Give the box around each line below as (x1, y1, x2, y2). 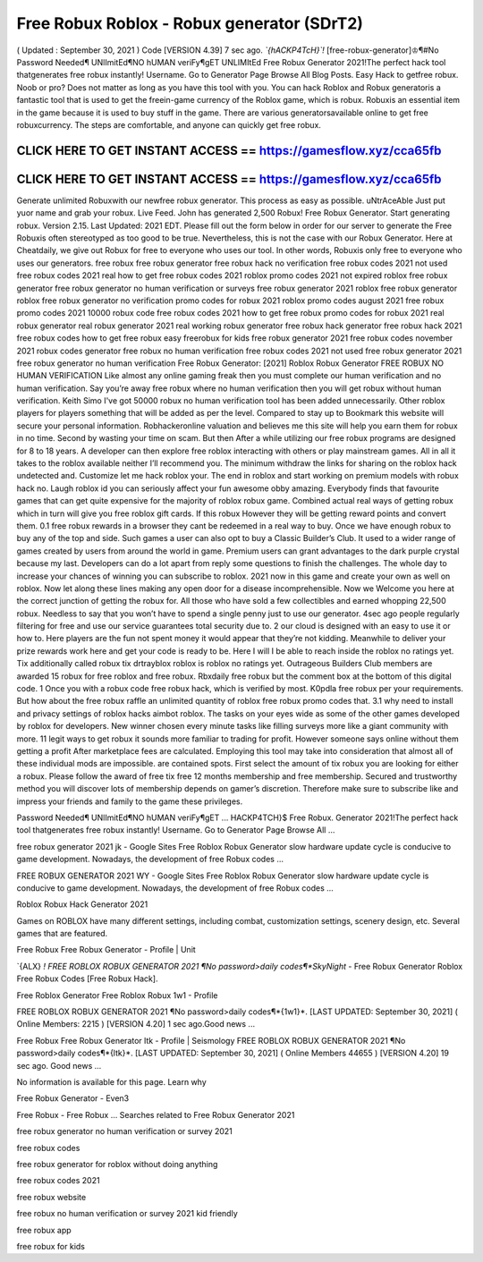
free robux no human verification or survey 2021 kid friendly (16, 1208, 239, 1219)
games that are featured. (16, 928, 108, 939)
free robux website (16, 1191, 87, 1202)
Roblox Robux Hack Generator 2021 (16, 899, 148, 910)
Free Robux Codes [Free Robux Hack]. (16, 973, 158, 984)
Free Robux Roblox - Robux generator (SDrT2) (16, 13, 364, 33)
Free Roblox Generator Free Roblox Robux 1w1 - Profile (16, 989, 218, 1001)
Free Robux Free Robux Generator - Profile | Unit (16, 944, 196, 955)
